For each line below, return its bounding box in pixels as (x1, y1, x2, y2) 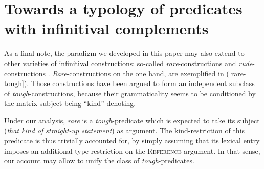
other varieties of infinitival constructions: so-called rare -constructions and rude (4, 57, 253, 68)
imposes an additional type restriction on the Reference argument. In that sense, (4, 145, 260, 156)
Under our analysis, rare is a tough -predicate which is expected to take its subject (4, 115, 260, 125)
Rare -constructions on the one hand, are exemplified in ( (52, 68, 229, 78)
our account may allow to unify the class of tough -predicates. (4, 155, 194, 166)
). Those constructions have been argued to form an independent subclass (24, 78, 255, 89)
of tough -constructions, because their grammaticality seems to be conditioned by (4, 88, 256, 98)
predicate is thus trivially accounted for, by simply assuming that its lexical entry (4, 135, 260, 146)
